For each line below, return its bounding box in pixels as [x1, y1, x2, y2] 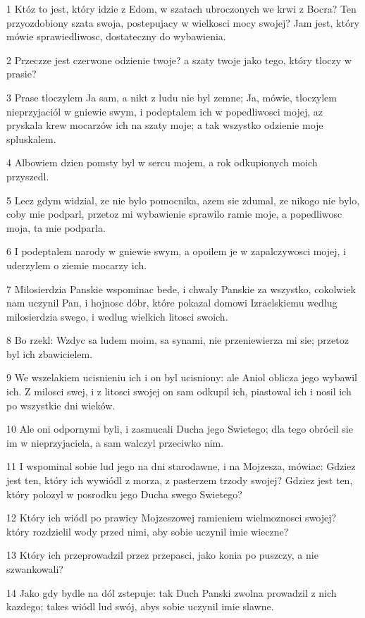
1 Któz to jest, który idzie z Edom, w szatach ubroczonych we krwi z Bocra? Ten [6, 1, 357, 16]
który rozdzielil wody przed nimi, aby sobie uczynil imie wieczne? [6, 524, 289, 538]
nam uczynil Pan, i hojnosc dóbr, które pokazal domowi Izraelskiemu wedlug [6, 295, 338, 310]
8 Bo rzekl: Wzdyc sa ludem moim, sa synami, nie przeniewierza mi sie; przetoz [6, 333, 349, 347]
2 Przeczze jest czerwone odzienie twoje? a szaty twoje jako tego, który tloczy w [6, 52, 352, 67]
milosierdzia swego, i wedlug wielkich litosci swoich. [6, 309, 228, 323]
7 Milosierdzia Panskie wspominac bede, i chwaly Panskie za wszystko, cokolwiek [6, 281, 356, 296]
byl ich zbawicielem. [6, 346, 93, 361]
